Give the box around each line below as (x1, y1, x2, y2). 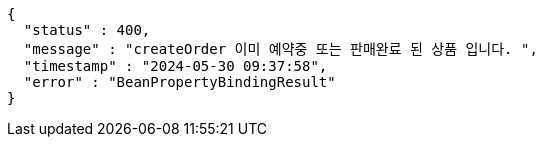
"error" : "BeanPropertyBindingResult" (23, 74, 336, 90)
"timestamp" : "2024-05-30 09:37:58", (23, 58, 328, 74)
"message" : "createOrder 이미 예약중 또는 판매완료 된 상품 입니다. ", (23, 41, 538, 57)
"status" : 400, (23, 22, 151, 38)
